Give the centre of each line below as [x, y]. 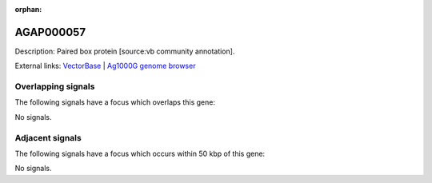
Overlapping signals [55, 86]
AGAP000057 [50, 32]
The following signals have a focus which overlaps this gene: [115, 102]
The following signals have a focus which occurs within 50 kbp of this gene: [140, 153]
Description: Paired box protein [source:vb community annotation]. [125, 51]
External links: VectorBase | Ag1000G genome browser [105, 66]
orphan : [28, 9]
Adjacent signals [48, 137]
